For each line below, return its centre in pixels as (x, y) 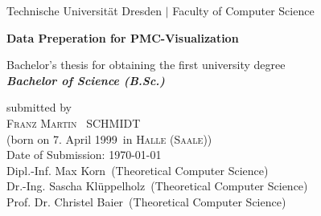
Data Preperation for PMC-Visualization (123, 37)
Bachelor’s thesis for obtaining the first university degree (146, 65)
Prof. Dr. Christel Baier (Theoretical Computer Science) (146, 201)
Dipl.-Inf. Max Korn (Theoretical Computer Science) (138, 170)
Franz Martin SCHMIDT (74, 122)
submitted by (39, 107)
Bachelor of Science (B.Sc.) (86, 80)
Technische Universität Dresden (84, 10)
